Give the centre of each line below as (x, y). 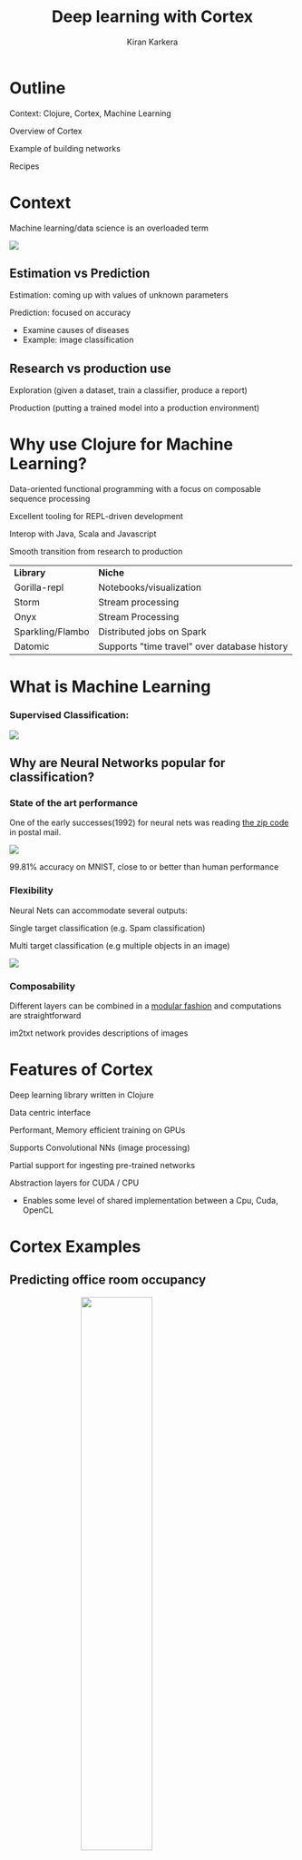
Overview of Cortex (46, 131)
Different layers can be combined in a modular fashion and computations (146, 1006)
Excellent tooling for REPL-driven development (97, 517)
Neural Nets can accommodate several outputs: (98, 910)
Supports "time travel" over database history (193, 646)
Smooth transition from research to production (96, 552)
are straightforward (45, 1015)
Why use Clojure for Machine (122, 444)
